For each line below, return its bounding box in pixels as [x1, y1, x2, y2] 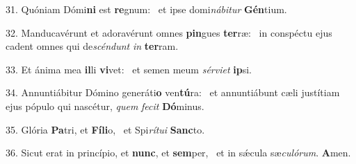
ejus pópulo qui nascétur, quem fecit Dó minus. [6, 98, 204, 113]
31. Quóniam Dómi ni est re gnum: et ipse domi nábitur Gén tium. [6, 2, 287, 16]
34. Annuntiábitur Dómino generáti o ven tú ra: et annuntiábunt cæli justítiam [6, 85, 340, 100]
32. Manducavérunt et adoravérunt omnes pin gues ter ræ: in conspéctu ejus [6, 25, 332, 39]
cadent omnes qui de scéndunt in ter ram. [6, 39, 179, 53]
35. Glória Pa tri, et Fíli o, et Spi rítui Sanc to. [6, 122, 205, 136]
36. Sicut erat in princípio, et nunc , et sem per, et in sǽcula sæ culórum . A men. [6, 145, 351, 160]
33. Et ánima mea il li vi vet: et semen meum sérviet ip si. [6, 62, 252, 76]
